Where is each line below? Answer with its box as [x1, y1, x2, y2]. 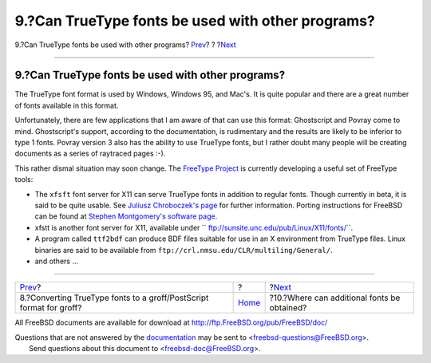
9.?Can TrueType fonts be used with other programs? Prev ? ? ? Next [14, 40, 237, 49]
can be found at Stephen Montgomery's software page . [34, 211, 218, 221]
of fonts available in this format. [14, 101, 119, 110]
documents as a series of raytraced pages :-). [14, 148, 166, 159]
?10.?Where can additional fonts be [269, 292, 401, 303]
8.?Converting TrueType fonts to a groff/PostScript [19, 292, 209, 303]
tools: [14, 175, 34, 184]
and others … [34, 256, 79, 266]
